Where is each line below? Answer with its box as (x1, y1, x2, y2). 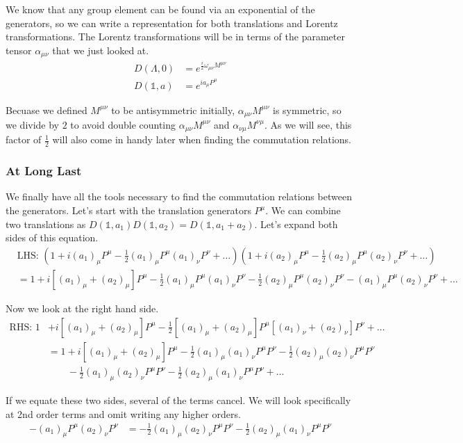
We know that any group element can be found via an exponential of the (6, 2, 315, 16)
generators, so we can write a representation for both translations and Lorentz (6, 15, 338, 30)
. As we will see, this (264, 117, 352, 131)
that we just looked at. (52, 42, 149, 57)
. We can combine (265, 203, 341, 218)
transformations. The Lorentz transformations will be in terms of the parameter (6, 29, 345, 44)
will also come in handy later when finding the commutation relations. (52, 132, 351, 147)
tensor (6, 42, 32, 57)
